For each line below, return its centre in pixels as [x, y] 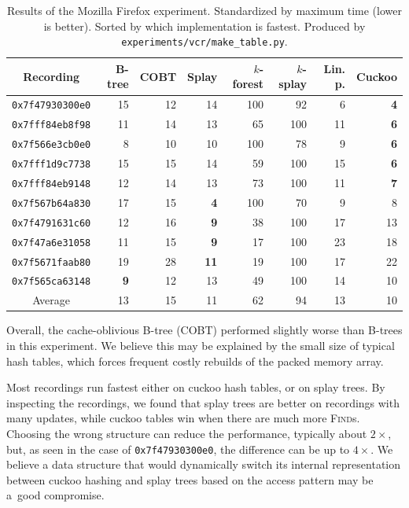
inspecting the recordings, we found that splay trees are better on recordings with [203, 402]
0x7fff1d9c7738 [52, 164]
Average [52, 300]
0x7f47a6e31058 [52, 243]
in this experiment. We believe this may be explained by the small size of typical [201, 346]
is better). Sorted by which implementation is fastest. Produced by [204, 26]
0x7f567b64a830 [52, 203]
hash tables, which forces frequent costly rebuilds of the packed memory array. [195, 361]
